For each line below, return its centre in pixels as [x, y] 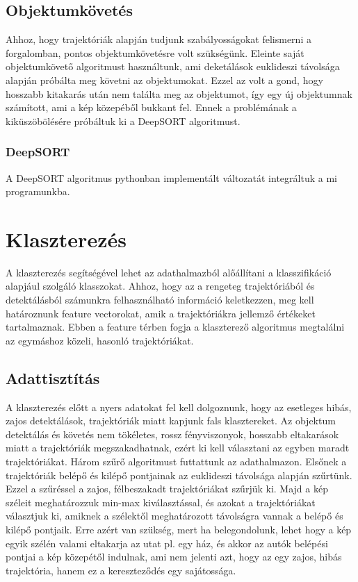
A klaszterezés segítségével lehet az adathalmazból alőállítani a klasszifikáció [169, 272]
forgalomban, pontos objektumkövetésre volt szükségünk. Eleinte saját [155, 52]
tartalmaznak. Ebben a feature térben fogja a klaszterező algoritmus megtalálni [175, 327]
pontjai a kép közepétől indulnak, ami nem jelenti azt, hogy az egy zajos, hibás [174, 557]
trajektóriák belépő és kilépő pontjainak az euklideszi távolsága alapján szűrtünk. [179, 475]
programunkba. [38, 191]
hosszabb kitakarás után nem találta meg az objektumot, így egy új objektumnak [179, 93]
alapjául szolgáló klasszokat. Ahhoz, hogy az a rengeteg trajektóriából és [160, 286]
